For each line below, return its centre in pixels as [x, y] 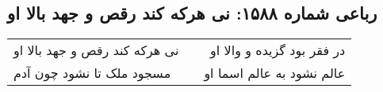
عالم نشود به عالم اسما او [275, 73]
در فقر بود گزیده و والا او [278, 50]
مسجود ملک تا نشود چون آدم [92, 73]
